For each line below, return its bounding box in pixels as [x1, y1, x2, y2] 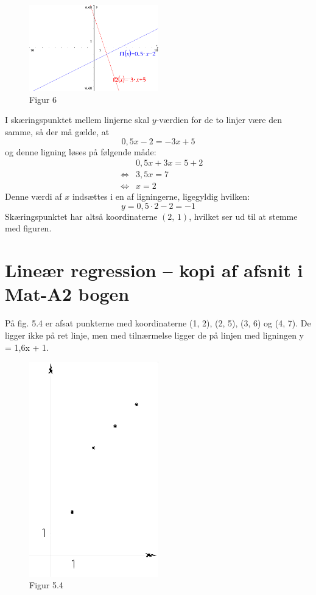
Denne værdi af [5, 190, 62, 203]
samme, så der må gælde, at [5, 125, 110, 138]
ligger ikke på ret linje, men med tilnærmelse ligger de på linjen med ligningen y [5, 328, 304, 341]
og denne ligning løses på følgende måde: [5, 145, 156, 158]
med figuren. [5, 222, 52, 234]
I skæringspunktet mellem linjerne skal [5, 113, 150, 126]
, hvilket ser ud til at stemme [189, 209, 298, 222]
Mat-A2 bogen [5, 281, 130, 306]
